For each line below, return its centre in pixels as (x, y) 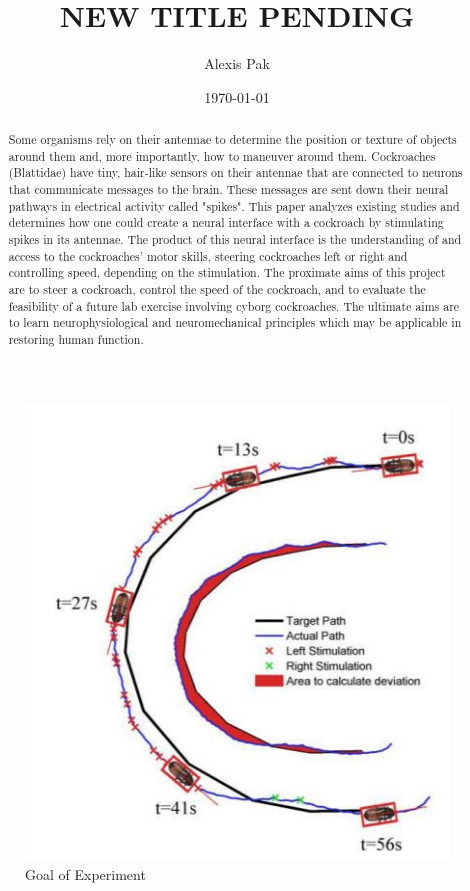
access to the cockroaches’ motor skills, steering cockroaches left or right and (208, 255)
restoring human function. (76, 338)
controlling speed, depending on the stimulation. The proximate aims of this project (227, 272)
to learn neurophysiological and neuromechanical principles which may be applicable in (235, 322)
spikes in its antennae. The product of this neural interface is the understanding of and (235, 239)
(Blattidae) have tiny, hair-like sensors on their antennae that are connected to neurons (235, 172)
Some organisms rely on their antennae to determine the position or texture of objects (232, 139)
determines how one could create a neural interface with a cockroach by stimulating (226, 222)
